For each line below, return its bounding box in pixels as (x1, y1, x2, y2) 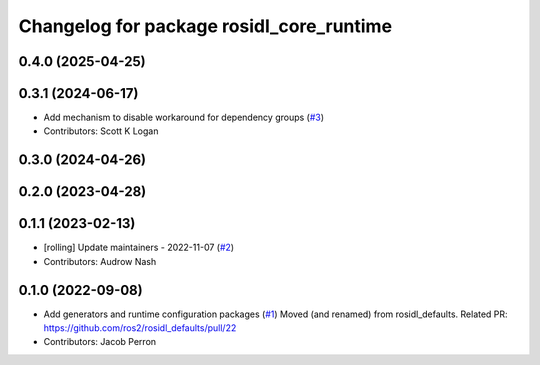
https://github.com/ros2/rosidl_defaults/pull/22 (43, 322, 237, 334)
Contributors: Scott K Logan (43, 125, 159, 137)
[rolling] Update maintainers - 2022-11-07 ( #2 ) (43, 241, 235, 254)
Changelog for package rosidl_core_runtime (18, 15, 393, 37)
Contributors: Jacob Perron (43, 336, 157, 348)
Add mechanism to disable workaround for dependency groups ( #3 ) (43, 111, 325, 124)
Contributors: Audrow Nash (43, 255, 157, 267)
